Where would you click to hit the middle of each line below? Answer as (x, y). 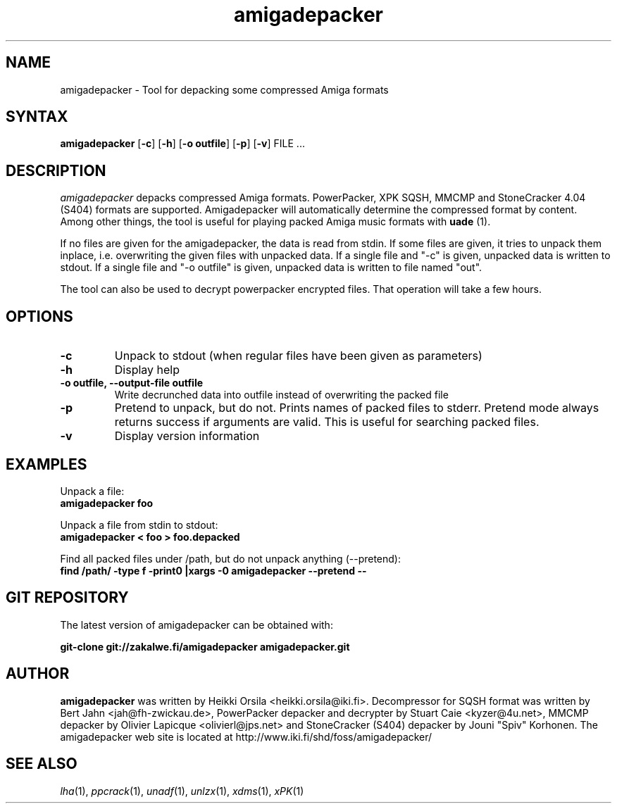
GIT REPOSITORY (67, 598)
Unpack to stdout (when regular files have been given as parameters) (298, 356)
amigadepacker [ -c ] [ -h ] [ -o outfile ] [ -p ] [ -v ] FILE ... (182, 144)
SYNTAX (37, 117)
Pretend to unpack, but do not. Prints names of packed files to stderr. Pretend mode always (357, 408)
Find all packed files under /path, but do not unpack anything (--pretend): (230, 558)
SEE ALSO (42, 764)
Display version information (187, 436)
